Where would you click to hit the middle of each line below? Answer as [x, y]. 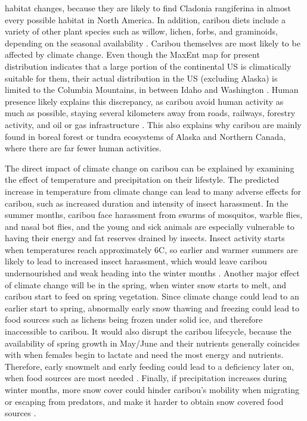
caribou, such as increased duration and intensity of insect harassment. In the [147, 203]
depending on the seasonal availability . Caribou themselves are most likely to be [153, 43]
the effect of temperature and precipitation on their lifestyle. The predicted [142, 180]
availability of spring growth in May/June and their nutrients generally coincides [152, 343]
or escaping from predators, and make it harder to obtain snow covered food [144, 401]
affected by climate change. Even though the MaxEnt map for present [132, 54]
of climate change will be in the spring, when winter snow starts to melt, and [146, 284]
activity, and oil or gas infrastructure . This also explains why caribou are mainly [153, 124]
